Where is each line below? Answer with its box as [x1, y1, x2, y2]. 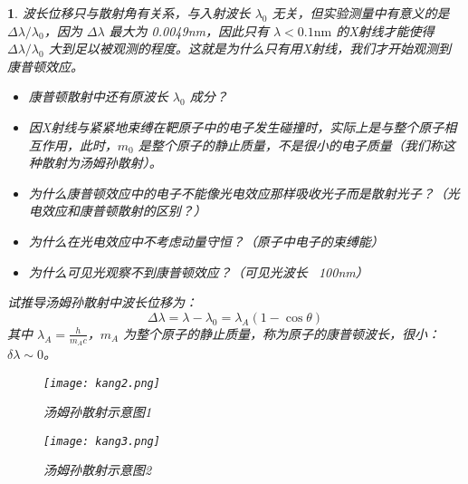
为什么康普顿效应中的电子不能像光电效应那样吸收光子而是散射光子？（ [28, 183, 447, 202]
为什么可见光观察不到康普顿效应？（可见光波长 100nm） [28, 262, 368, 281]
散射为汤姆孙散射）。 [41, 153, 162, 172]
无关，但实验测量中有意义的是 [272, 4, 450, 22]
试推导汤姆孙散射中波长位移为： [7, 293, 197, 312]
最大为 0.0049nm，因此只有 [109, 21, 269, 40]
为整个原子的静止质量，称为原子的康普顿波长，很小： [123, 324, 441, 343]
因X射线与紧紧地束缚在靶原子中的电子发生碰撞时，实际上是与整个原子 [28, 117, 444, 136]
